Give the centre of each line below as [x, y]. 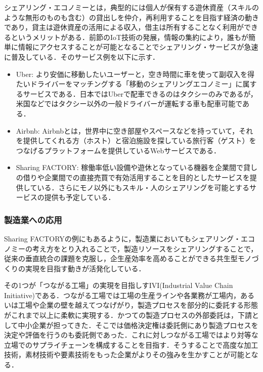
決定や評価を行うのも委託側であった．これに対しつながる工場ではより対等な [131, 335]
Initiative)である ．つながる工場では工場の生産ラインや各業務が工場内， [122, 295]
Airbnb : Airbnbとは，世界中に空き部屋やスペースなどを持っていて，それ [135, 130]
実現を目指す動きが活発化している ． [85, 268]
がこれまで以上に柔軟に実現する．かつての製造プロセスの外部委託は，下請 [128, 315]
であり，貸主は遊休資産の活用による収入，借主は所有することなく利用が [124, 27]
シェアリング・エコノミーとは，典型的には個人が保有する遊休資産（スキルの [131, 7]
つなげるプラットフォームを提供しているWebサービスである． [118, 150]
